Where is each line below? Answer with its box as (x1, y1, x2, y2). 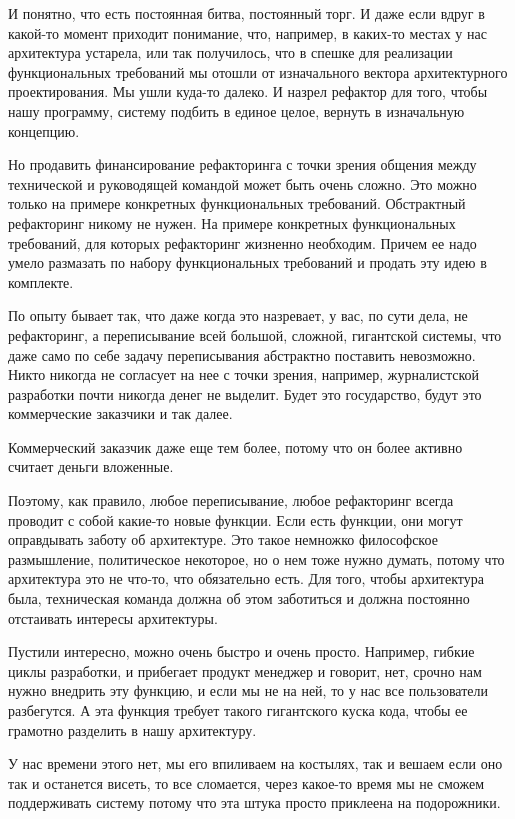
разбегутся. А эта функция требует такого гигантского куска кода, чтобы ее (8, 700, 468, 720)
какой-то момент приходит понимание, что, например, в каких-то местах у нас (8, 22, 487, 43)
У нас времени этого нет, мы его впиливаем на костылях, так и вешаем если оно (8, 753, 503, 774)
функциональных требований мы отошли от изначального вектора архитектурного (8, 61, 508, 82)
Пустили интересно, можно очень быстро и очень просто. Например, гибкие (8, 641, 475, 662)
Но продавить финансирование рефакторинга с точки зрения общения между (8, 154, 477, 175)
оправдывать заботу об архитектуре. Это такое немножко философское (8, 529, 438, 550)
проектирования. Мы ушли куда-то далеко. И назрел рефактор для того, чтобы (8, 81, 488, 102)
